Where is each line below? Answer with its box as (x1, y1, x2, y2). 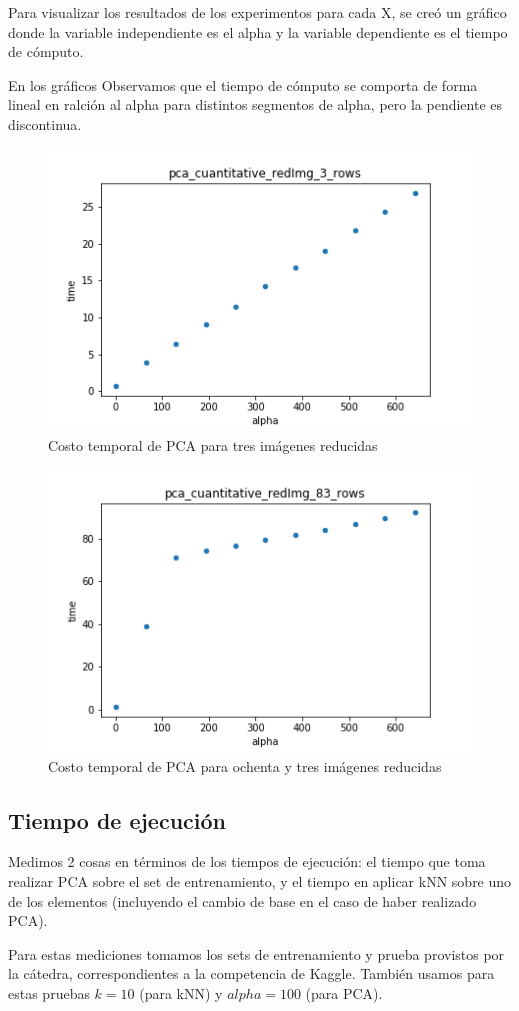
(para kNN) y (139, 983, 223, 1004)
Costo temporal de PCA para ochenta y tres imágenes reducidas (48, 755, 442, 776)
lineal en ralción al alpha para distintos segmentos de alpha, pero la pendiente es (8, 94, 503, 115)
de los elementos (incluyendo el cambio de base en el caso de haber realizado (8, 890, 477, 911)
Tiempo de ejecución (8, 804, 227, 835)
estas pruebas (8, 983, 90, 1004)
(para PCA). (305, 983, 383, 1004)
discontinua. (8, 113, 82, 134)
